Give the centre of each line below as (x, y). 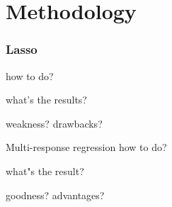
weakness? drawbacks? (54, 123)
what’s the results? (46, 100)
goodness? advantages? (55, 195)
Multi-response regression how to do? (86, 147)
